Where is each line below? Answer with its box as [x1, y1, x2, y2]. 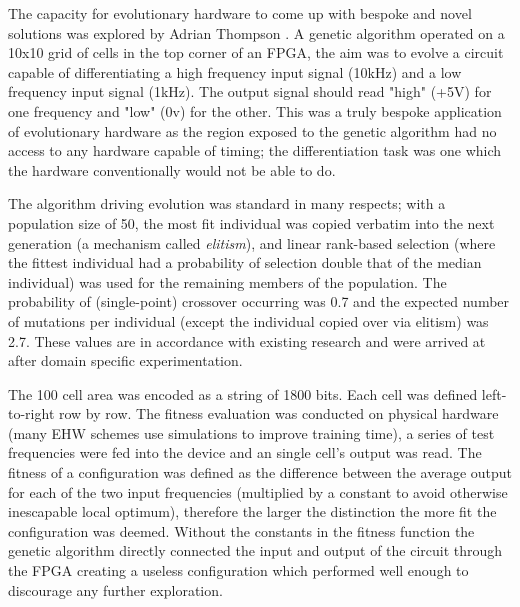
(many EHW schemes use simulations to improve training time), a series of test [8, 422, 495, 443]
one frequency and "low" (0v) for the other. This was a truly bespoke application [8, 100, 502, 121]
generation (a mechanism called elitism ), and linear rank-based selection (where [8, 232, 496, 253]
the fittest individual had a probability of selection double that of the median [8, 252, 482, 273]
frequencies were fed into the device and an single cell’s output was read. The [8, 442, 482, 463]
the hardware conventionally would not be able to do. [8, 159, 336, 180]
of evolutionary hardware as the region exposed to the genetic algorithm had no [8, 120, 497, 141]
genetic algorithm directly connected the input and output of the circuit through [8, 540, 503, 561]
